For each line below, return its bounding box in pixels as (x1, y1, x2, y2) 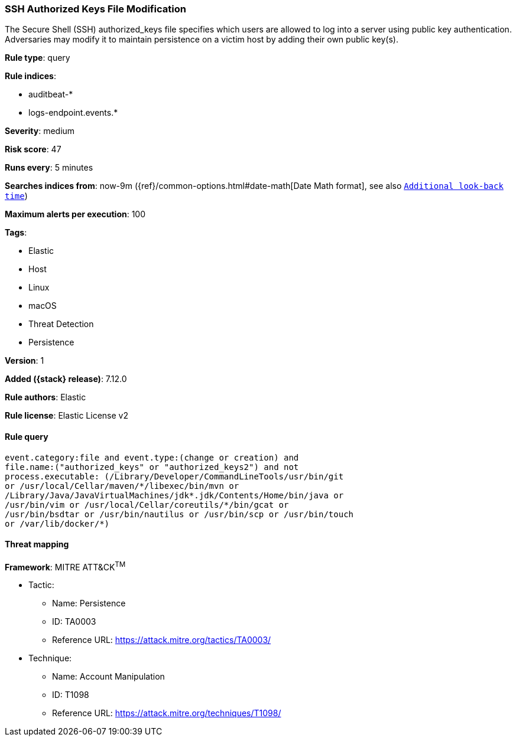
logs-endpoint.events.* (28, 107, 118, 118)
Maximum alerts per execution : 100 (5, 209, 146, 220)
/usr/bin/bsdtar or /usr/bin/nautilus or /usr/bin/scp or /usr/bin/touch (5, 509, 354, 519)
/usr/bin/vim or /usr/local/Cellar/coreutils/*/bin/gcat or (5, 500, 289, 510)
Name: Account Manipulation (52, 671, 165, 682)
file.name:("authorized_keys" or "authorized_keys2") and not (5, 462, 299, 472)
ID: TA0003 (52, 616, 96, 627)
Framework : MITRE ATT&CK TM (5, 560, 126, 572)
